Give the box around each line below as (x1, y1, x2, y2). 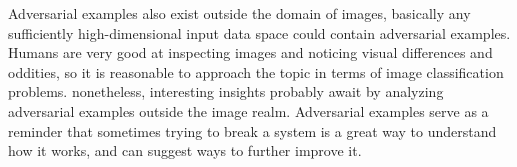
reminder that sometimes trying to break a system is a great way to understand (8, 120, 497, 141)
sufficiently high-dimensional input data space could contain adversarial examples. (8, 22, 511, 43)
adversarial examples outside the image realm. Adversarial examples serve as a (8, 100, 489, 121)
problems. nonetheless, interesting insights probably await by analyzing (8, 81, 444, 102)
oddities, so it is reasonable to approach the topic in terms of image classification (8, 61, 504, 82)
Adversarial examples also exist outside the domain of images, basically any (8, 3, 471, 23)
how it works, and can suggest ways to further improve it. (8, 140, 362, 161)
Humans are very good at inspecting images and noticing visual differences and (8, 42, 493, 63)
